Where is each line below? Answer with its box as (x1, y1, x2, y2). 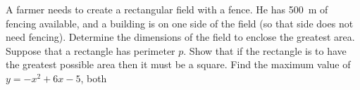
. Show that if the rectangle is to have (183, 43, 347, 58)
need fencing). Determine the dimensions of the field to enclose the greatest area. (6, 30, 355, 44)
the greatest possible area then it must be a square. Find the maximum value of (6, 57, 351, 72)
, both (80, 70, 107, 85)
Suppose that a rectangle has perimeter (6, 43, 175, 58)
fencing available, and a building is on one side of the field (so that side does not (6, 15, 354, 30)
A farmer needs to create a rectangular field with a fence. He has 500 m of (6, 2, 328, 16)
